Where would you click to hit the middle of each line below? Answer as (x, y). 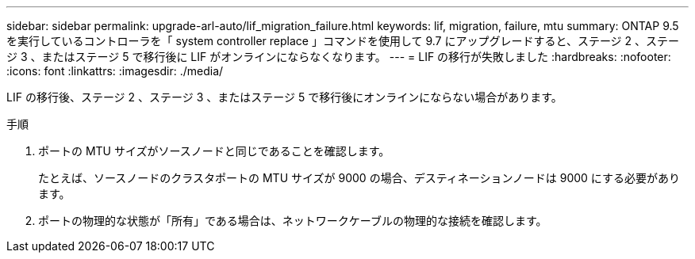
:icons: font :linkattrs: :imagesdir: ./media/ (115, 71)
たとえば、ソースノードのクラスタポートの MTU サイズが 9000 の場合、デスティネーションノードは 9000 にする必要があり (359, 178)
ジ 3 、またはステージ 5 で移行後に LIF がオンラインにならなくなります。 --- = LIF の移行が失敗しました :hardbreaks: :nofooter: (339, 57)
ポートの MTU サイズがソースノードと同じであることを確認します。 (214, 151)
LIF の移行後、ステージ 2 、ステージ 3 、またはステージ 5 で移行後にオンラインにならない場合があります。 (284, 97)
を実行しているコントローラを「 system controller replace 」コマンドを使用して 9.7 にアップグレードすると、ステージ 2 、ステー (343, 41)
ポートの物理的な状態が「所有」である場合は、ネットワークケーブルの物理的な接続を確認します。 (293, 221)
